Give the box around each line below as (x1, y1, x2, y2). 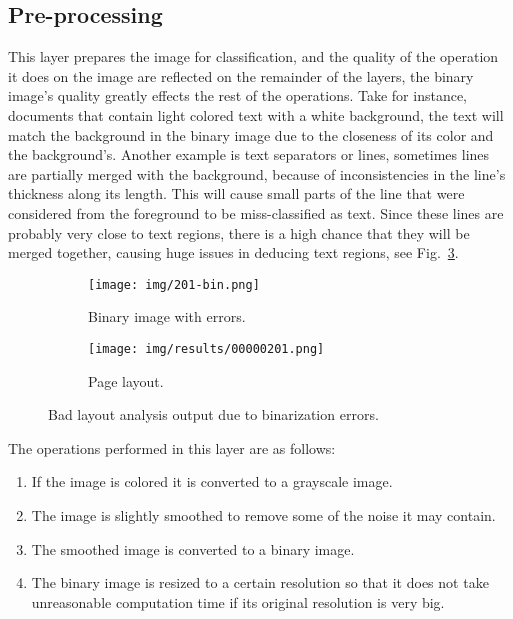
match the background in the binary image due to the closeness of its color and (8, 124, 494, 145)
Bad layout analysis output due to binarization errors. (48, 404, 379, 425)
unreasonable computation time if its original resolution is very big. (31, 591, 445, 612)
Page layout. (88, 370, 164, 391)
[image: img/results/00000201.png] (88, 341, 325, 356)
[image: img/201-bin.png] (88, 277, 260, 292)
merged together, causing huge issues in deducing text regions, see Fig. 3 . (8, 242, 459, 263)
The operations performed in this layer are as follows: (8, 437, 336, 458)
